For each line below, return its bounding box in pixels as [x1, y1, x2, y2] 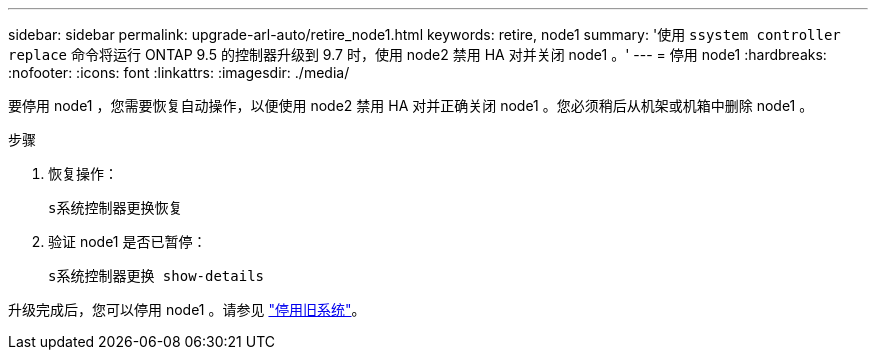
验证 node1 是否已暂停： [48, 233, 207, 250]
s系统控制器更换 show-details [48, 268, 265, 284]
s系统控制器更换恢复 [48, 200, 183, 216]
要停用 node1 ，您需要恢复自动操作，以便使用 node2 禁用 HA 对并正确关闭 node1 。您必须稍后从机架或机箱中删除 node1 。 [8, 97, 814, 114]
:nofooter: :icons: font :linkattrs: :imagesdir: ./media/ [8, 64, 350, 81]
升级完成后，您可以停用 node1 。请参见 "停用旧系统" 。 [8, 301, 366, 318]
